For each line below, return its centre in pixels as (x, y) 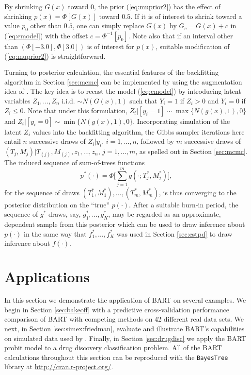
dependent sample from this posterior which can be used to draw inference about (125, 224)
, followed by (155, 141)
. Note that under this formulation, (75, 110)
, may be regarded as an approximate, (165, 214)
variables (17, 100)
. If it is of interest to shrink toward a (186, 16)
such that (143, 100)
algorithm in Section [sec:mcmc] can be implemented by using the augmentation (123, 81)
